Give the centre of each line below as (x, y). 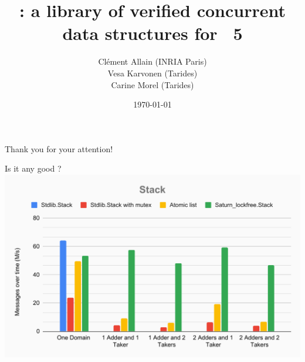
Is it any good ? (33, 168)
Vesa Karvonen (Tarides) (152, 73)
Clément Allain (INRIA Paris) (152, 61)
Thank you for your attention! (59, 148)
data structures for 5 (152, 33)
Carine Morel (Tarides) (152, 84)
